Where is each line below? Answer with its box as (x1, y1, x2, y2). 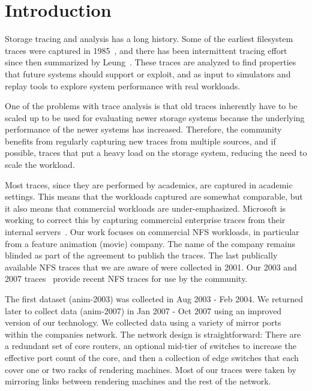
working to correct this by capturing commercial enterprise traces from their (5, 213, 286, 226)
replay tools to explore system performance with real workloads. (5, 79, 241, 92)
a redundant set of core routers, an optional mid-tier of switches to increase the (5, 339, 296, 352)
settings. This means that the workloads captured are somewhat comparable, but (5, 190, 303, 203)
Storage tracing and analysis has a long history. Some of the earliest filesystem (5, 32, 293, 45)
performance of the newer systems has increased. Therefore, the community (5, 123, 282, 136)
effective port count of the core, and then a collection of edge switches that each (5, 351, 299, 363)
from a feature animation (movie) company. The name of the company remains (5, 237, 295, 249)
